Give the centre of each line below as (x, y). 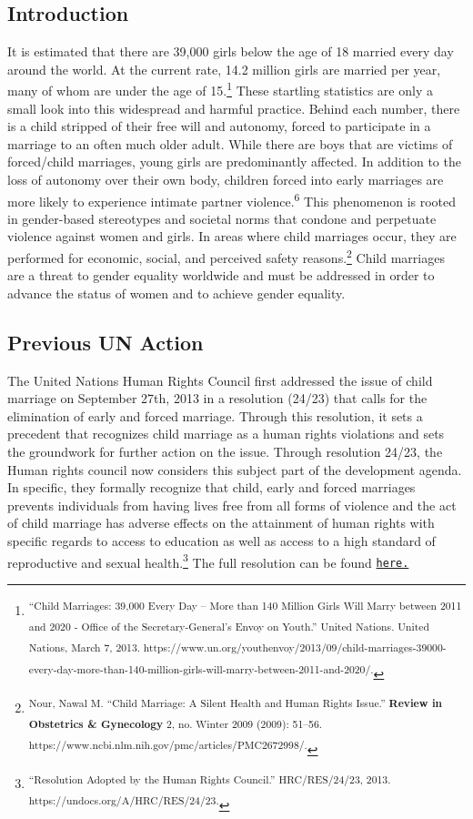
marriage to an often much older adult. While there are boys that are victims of (230, 143)
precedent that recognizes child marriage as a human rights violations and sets (226, 434)
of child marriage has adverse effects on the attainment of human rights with (221, 523)
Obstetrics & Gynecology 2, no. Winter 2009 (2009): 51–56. (175, 724)
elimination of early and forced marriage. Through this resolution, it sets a (215, 415)
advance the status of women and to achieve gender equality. (176, 293)
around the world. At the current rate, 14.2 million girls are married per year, (224, 69)
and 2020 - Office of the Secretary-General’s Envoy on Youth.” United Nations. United (229, 627)
